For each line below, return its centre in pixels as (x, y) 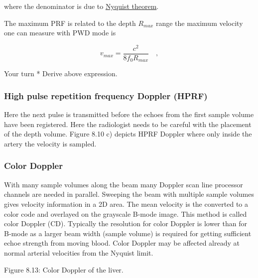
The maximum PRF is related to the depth (70, 23)
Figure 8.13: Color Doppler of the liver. (64, 269)
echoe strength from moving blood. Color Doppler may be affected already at (122, 243)
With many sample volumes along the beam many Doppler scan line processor (124, 184)
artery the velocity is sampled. (50, 143)
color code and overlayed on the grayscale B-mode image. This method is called (126, 213)
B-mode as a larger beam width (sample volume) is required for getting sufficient (128, 233)
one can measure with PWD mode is (60, 33)
